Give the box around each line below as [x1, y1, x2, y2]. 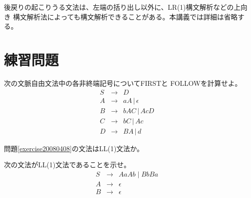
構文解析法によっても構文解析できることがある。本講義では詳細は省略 [13, 11, 238, 21]
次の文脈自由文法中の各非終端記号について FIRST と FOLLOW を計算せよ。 [4, 78, 242, 88]
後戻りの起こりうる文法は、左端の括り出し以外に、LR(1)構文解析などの [4, 2, 234, 12]
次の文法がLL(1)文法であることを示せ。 [4, 159, 131, 170]
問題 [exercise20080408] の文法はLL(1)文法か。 [4, 143, 144, 153]
